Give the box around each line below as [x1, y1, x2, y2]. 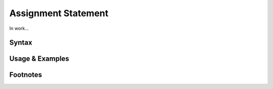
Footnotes [9, 71, 42, 79]
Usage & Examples [9, 55, 69, 63]
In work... [9, 25, 29, 31]
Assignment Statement [9, 8, 109, 19]
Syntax [9, 38, 32, 47]
